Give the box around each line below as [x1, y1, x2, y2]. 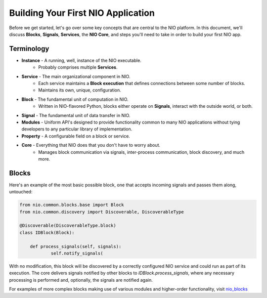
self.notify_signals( [50, 250, 103, 256]
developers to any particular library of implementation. [21, 126, 133, 132]
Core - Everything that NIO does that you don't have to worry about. [21, 142, 161, 148]
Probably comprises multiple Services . [38, 64, 118, 70]
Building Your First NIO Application [9, 7, 155, 18]
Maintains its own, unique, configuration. [38, 87, 121, 93]
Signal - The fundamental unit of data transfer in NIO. [21, 112, 131, 118]
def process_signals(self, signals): [30, 244, 122, 249]
